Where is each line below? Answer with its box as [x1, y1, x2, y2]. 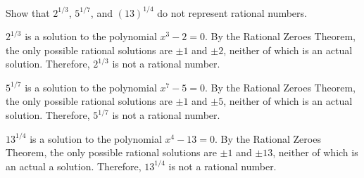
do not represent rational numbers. [157, 5, 307, 20]
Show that [6, 5, 50, 20]
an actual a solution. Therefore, [6, 158, 142, 173]
